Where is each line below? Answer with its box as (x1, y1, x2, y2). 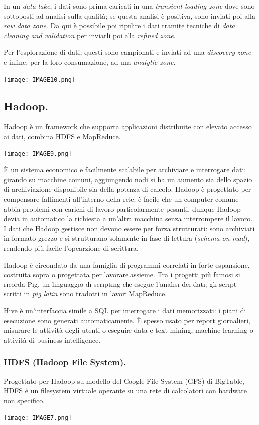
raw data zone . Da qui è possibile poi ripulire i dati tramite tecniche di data (4, 20, 235, 31)
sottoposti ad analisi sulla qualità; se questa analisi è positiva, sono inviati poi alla (4, 10, 255, 21)
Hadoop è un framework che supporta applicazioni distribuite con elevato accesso (4, 121, 252, 132)
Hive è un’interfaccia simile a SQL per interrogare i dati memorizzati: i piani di (4, 305, 246, 315)
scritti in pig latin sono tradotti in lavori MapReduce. (4, 288, 167, 299)
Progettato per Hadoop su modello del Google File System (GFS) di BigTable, (4, 375, 244, 386)
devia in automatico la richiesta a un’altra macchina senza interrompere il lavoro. (4, 213, 253, 224)
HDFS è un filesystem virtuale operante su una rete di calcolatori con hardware (4, 385, 247, 396)
